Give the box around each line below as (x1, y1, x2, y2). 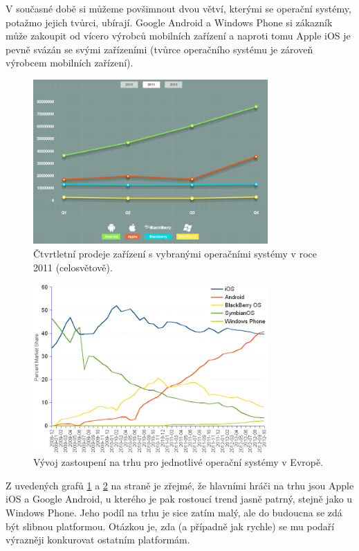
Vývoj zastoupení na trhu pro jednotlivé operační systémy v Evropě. (33, 455, 324, 469)
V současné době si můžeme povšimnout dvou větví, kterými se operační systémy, (6, 1, 351, 15)
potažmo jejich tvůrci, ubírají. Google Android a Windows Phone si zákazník (6, 15, 333, 29)
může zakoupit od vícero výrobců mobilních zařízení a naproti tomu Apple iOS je (6, 28, 351, 43)
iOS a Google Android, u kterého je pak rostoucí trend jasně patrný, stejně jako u (6, 491, 353, 506)
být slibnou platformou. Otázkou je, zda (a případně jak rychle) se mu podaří (6, 518, 335, 533)
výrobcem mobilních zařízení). (6, 55, 134, 70)
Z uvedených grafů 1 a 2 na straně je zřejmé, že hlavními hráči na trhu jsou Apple (6, 478, 354, 492)
